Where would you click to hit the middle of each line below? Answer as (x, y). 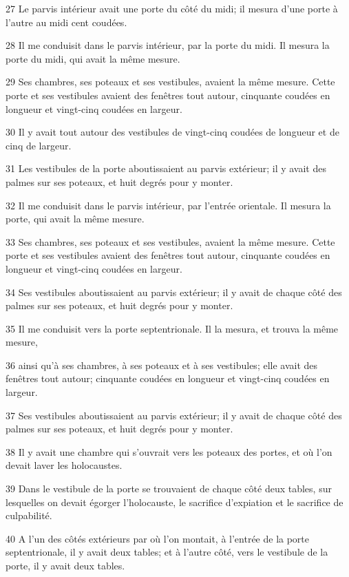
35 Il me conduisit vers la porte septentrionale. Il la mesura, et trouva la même (172, 328)
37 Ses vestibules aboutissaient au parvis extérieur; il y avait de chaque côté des (174, 415)
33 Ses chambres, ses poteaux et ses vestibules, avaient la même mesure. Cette (170, 241)
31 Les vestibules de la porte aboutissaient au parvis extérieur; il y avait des (166, 168)
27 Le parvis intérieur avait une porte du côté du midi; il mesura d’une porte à (172, 8)
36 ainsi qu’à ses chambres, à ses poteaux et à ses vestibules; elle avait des (162, 365)
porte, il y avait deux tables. (65, 565)
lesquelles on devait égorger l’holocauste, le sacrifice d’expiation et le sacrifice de (174, 502)
